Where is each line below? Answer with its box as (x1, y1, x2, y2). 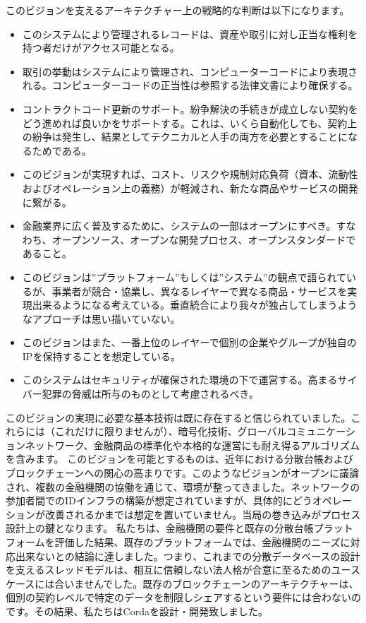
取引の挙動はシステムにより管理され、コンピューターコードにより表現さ (22, 64, 358, 78)
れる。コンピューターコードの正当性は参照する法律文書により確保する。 (22, 78, 358, 93)
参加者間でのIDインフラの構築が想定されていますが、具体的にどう (6, 493, 312, 508)
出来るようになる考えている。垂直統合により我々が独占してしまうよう (32, 297, 358, 312)
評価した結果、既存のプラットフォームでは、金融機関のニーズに (54, 535, 350, 549)
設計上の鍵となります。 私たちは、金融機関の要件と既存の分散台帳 (6, 521, 314, 535)
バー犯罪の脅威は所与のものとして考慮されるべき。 (22, 386, 259, 401)
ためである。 (32, 143, 92, 158)
